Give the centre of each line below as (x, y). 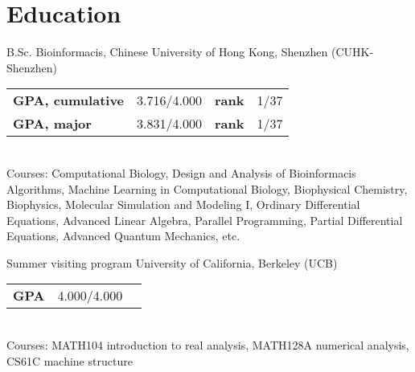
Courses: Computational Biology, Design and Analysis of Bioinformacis (181, 172)
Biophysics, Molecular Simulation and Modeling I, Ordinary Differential (183, 204)
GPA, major (52, 124)
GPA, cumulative (69, 100)
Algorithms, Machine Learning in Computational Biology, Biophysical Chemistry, (207, 188)
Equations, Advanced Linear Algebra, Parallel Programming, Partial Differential (205, 220)
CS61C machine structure (70, 360)
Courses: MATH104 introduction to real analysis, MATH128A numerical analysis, (208, 345)
